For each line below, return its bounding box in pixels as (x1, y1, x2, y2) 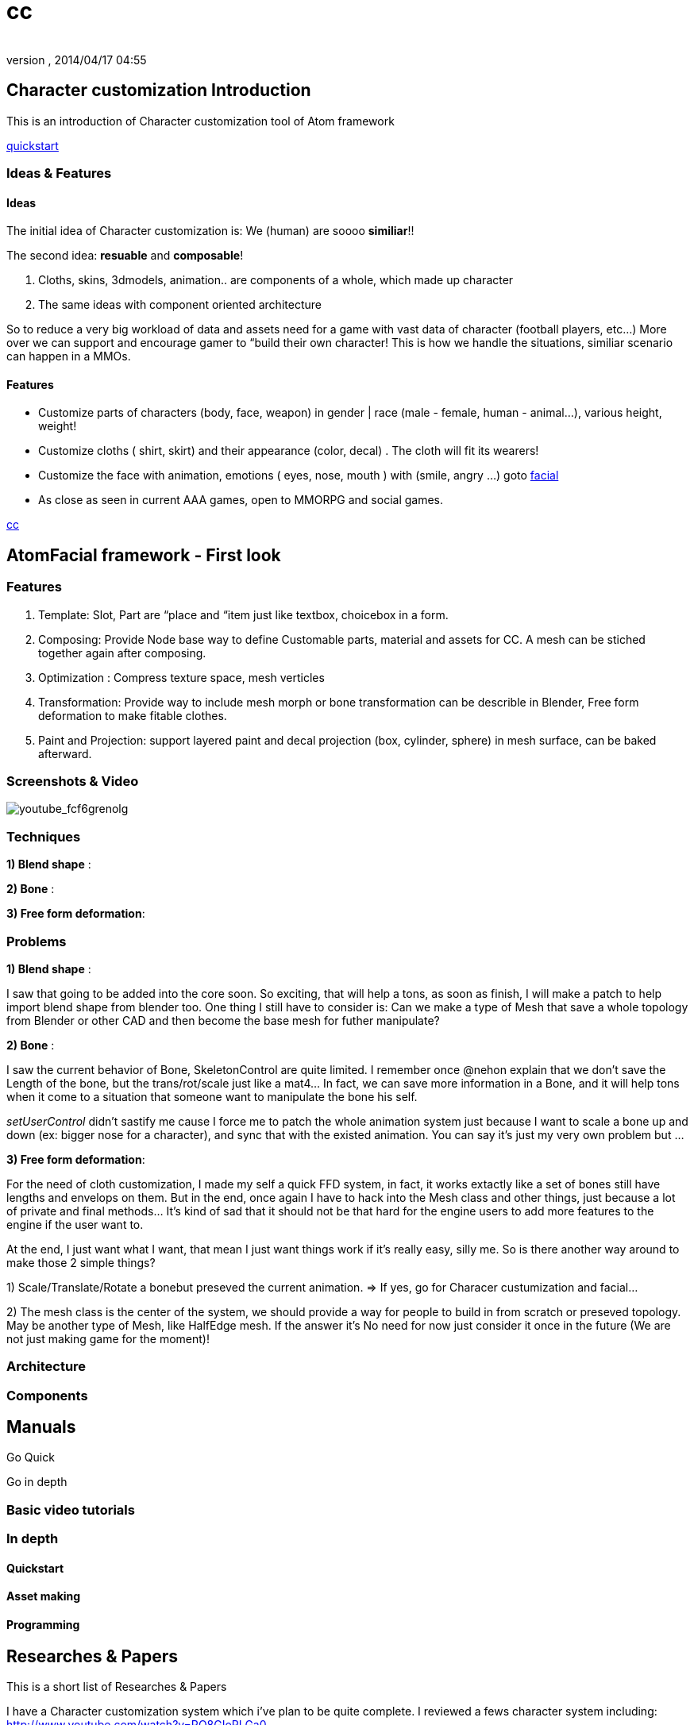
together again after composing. (38, 645, 206, 660)
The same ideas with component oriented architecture (38, 298, 322, 312)
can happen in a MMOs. (6, 349, 131, 364)
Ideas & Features (6, 164, 112, 181)
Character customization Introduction (6, 80, 311, 101)
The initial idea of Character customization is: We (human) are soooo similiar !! (6, 224, 414, 238)
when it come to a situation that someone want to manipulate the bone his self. (6, 1089, 418, 1103)
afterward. (38, 746, 92, 760)
